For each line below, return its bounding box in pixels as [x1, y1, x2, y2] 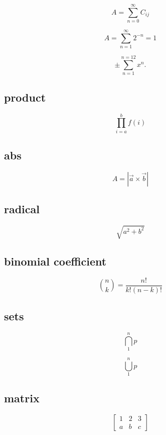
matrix [4, 390, 40, 405]
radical [4, 201, 40, 217]
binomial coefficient [4, 253, 107, 269]
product [4, 89, 46, 105]
